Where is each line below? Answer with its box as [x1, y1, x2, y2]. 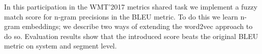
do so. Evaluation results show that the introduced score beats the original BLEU [4, 30, 258, 41]
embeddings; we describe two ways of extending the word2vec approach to [22, 21, 253, 31]
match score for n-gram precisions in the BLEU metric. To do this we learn [4, 11, 238, 21]
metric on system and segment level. [4, 40, 117, 51]
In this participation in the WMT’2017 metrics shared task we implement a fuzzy [4, 1, 257, 11]
